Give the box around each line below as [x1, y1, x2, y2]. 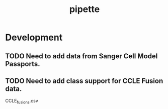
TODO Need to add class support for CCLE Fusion [5, 76, 163, 85]
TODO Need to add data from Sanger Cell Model [5, 52, 158, 60]
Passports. [5, 59, 40, 68]
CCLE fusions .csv [5, 98, 39, 105]
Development [5, 32, 63, 43]
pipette [69, 4, 100, 15]
